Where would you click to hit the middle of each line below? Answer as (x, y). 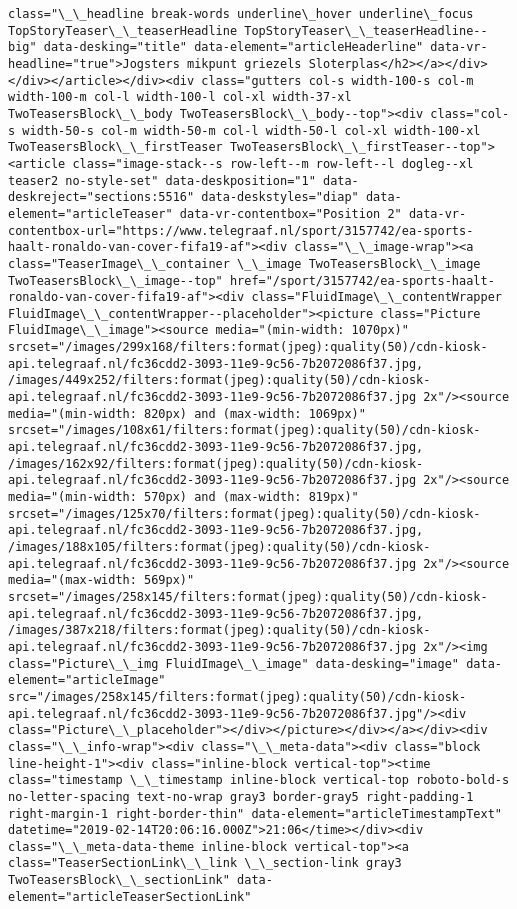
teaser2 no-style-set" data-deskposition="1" (162, 180)
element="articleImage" (87, 680)
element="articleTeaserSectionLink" (130, 896)
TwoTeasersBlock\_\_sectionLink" (119, 880)
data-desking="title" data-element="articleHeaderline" (233, 47)
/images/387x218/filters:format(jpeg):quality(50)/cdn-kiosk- (219, 630)
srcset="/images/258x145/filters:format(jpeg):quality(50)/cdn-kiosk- (248, 596)
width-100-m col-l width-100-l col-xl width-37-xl (180, 97)
